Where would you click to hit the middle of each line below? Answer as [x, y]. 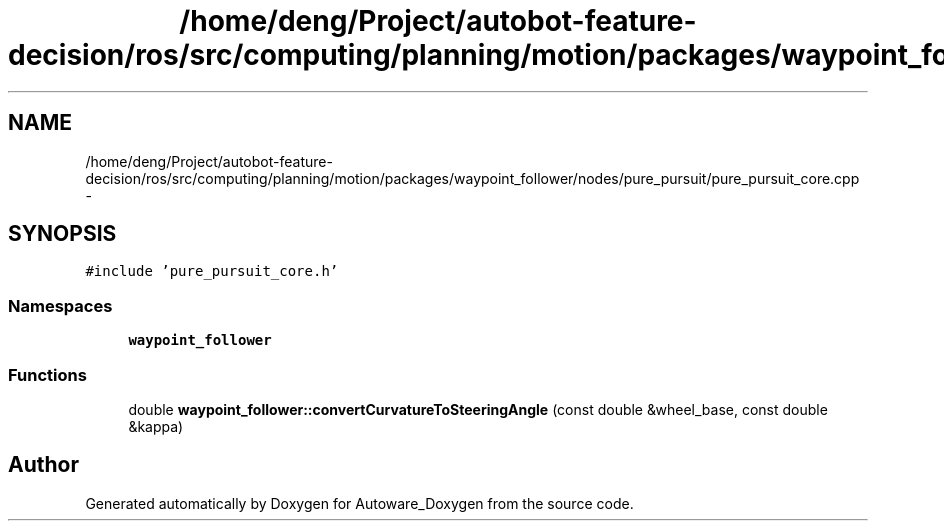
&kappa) [156, 426]
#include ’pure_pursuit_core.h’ [212, 271]
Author [43, 465]
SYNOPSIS [62, 234]
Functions [47, 374]
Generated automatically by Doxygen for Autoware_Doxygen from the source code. [359, 503]
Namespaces [60, 305]
